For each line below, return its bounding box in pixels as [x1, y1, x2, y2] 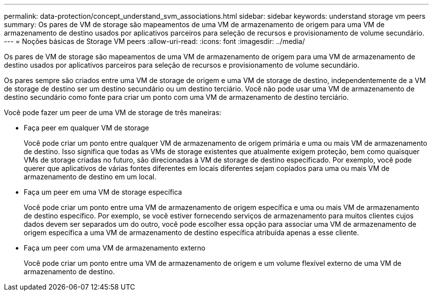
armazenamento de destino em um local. [24, 172, 157, 181]
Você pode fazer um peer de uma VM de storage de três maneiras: [4, 108, 221, 117]
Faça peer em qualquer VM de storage [24, 124, 149, 132]
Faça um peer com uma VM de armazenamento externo [24, 244, 206, 252]
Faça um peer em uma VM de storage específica [24, 188, 182, 196]
